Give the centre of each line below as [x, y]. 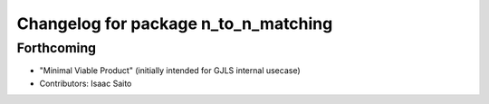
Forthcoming [57, 48]
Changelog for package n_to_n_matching [175, 24]
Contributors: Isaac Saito [86, 83]
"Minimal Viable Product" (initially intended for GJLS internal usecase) [170, 71]
